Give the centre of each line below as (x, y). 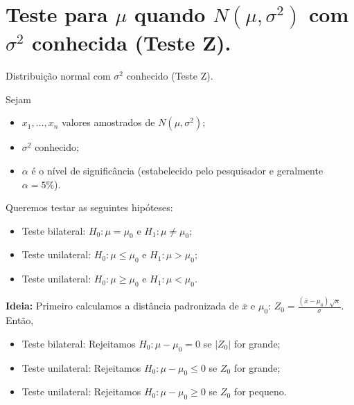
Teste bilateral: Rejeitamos (79, 343)
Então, (20, 320)
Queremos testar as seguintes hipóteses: (89, 207)
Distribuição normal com (58, 76)
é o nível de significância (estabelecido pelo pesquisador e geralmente (177, 170)
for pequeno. (260, 391)
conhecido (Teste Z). (170, 76)
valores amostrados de (108, 122)
